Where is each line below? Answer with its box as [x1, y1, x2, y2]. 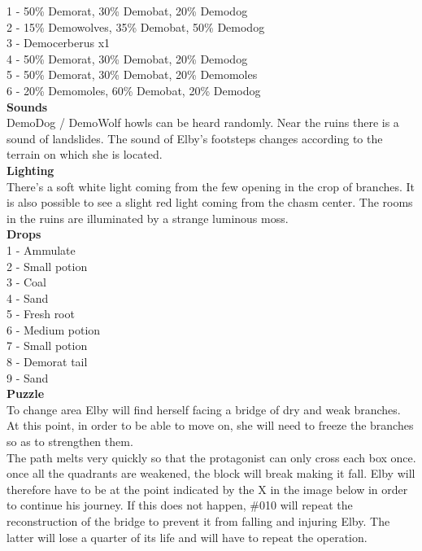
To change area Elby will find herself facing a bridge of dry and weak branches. [7, 400, 401, 418]
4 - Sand [7, 289, 49, 306]
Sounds [7, 98, 48, 115]
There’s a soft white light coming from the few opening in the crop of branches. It [7, 177, 415, 195]
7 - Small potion [7, 337, 88, 354]
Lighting [7, 161, 54, 178]
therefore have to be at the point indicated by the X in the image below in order [7, 480, 408, 497]
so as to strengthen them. [7, 433, 133, 450]
